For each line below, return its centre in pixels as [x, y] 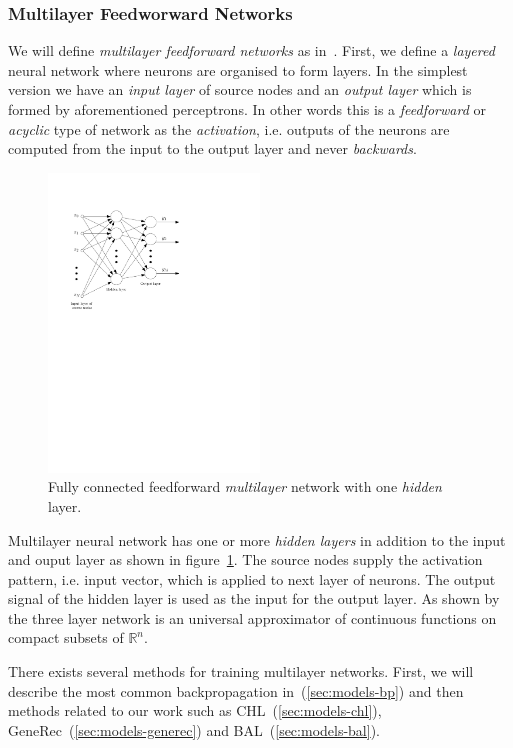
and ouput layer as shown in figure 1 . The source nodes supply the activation [245, 559]
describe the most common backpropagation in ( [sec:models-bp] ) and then [236, 690]
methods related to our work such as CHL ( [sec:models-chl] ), [195, 710]
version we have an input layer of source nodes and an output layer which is [240, 89]
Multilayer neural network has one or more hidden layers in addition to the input [257, 539]
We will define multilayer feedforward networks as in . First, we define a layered [251, 50]
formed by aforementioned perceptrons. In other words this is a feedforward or [247, 109]
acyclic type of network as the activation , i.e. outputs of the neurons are [229, 128]
